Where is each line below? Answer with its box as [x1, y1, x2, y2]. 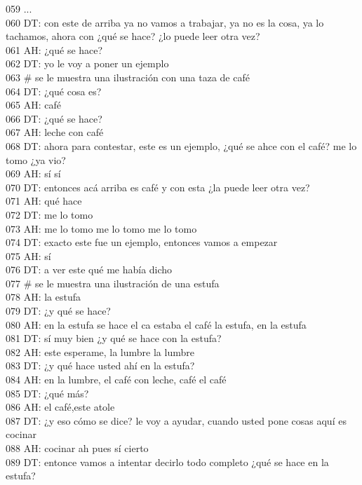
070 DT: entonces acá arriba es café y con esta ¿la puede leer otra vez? [6, 179, 310, 194]
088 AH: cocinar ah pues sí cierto [6, 441, 149, 455]
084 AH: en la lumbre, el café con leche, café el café [6, 372, 227, 387]
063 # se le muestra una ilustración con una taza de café [6, 69, 250, 84]
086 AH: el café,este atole [6, 399, 115, 414]
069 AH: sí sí [6, 166, 61, 181]
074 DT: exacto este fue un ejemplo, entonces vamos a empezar [6, 235, 278, 250]
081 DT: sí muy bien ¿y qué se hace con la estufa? [6, 331, 222, 346]
